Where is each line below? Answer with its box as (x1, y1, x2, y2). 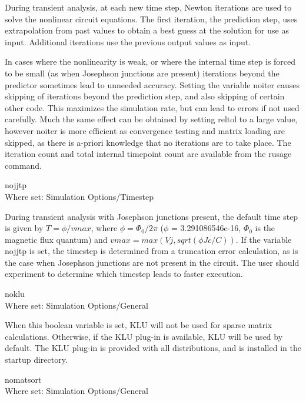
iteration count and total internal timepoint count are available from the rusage (5, 148, 292, 160)
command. (5, 159, 42, 171)
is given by (5, 222, 44, 234)
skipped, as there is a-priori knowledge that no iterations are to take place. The (5, 136, 291, 148)
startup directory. (5, 353, 68, 366)
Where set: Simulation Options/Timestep (5, 190, 154, 202)
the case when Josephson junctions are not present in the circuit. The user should (5, 256, 300, 268)
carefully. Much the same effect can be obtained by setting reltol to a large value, (5, 113, 298, 125)
